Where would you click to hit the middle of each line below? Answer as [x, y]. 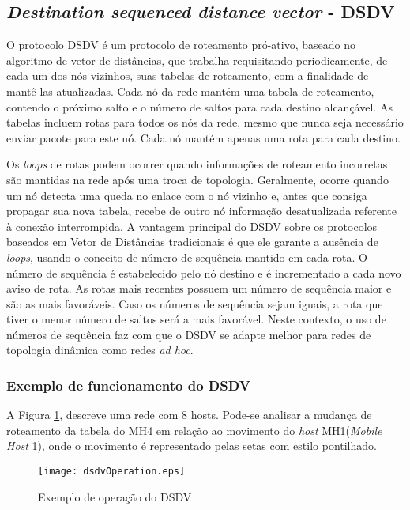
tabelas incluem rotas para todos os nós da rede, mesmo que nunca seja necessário [205, 122]
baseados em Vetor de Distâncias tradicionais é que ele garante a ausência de [192, 242]
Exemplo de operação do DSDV [115, 496]
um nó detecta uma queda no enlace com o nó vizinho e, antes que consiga [187, 195]
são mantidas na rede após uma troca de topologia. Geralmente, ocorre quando [197, 179]
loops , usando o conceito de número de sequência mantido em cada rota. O [187, 257]
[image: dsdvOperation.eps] [112, 472]
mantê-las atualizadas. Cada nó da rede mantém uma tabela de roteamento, [190, 91]
